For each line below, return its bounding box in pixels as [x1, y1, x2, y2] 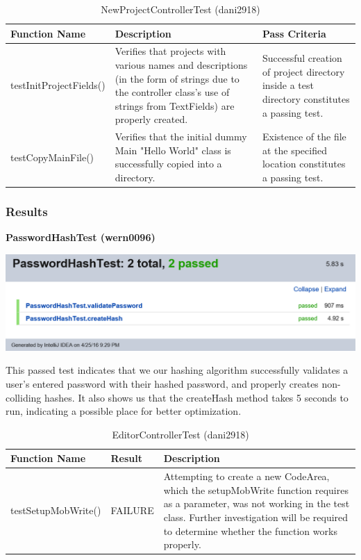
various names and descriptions [115, 58, 248, 72]
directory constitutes [262, 92, 350, 106]
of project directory [262, 64, 345, 79]
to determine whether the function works [163, 523, 337, 538]
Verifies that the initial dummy [115, 129, 247, 144]
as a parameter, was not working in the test [163, 496, 350, 511]
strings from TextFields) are [115, 98, 235, 113]
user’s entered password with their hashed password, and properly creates [6, 376, 319, 390]
